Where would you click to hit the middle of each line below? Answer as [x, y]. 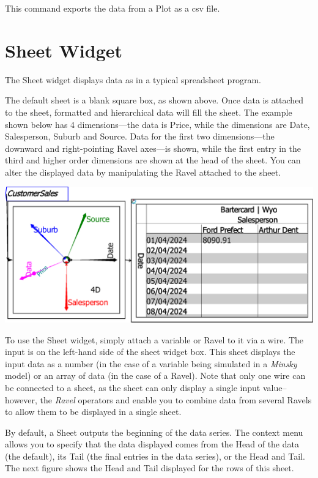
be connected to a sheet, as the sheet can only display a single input [133, 387]
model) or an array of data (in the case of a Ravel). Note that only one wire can [155, 375]
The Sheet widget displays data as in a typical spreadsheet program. [133, 79]
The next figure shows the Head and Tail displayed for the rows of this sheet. [150, 468]
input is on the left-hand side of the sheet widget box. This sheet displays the [150, 352]
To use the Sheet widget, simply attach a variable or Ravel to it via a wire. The [154, 339]
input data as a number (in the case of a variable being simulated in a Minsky [151, 363]
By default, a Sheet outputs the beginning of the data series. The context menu [154, 432]
